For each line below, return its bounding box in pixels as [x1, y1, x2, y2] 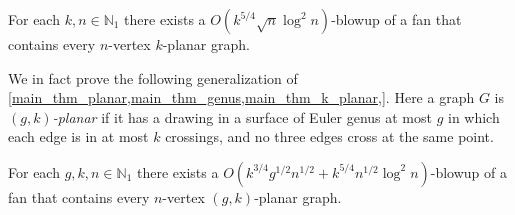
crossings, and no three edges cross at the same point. [165, 126, 494, 147]
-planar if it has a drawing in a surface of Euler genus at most [52, 106, 432, 127]
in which [447, 106, 500, 127]
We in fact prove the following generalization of [8, 67, 298, 88]
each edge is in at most [8, 126, 149, 147]
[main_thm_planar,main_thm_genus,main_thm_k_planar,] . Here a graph [8, 87, 475, 108]
